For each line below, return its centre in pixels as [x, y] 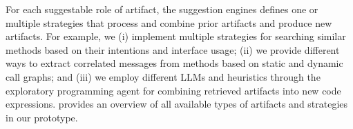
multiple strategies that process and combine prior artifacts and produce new [169, 22]
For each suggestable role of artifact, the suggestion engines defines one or [162, 9]
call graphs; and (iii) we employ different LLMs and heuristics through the [163, 76]
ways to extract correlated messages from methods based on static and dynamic [174, 63]
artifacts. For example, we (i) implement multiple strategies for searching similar [176, 36]
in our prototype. [42, 117]
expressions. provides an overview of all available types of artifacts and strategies [177, 104]
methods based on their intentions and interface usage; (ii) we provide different [173, 49]
